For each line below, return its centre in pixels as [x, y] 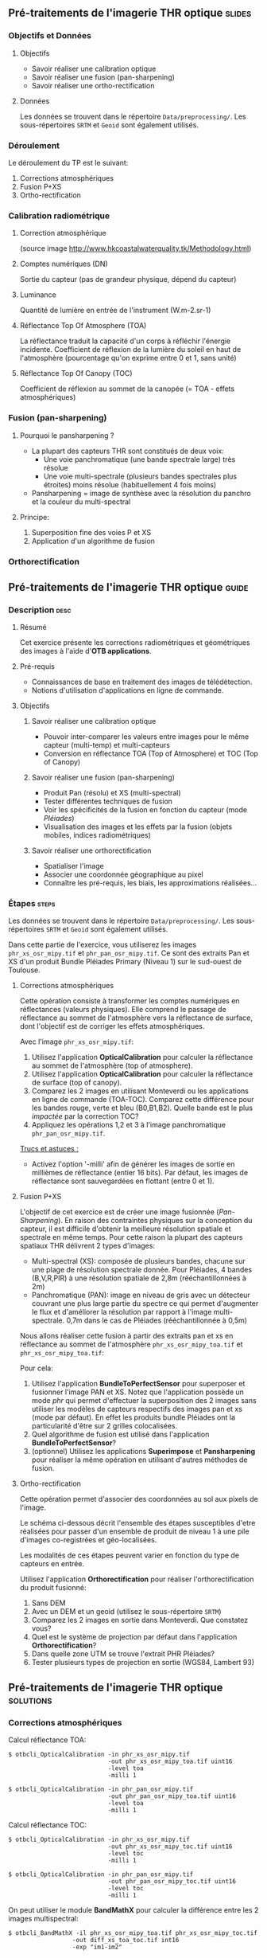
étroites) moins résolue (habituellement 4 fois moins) [130, 484]
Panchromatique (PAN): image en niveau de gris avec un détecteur [141, 1295]
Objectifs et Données [50, 36]
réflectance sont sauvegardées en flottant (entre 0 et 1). [123, 1181]
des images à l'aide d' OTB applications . [85, 651]
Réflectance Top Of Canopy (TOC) [76, 373]
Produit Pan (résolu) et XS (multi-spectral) [112, 793]
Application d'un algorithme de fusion [93, 541]
